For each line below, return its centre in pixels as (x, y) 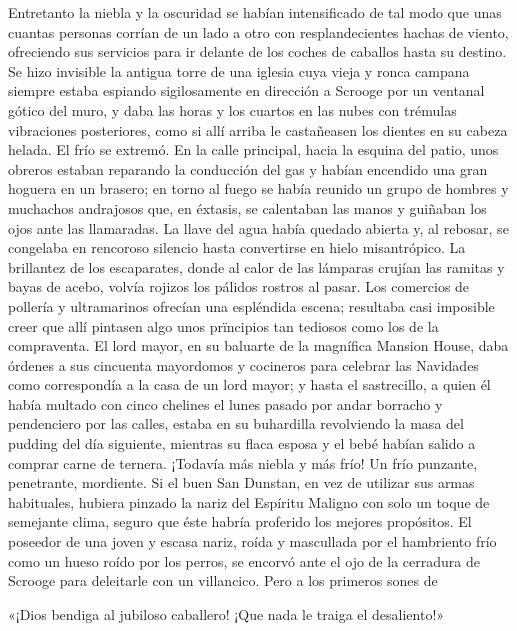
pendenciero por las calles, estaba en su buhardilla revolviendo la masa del (236, 423)
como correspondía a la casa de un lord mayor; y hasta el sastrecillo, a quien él (249, 384)
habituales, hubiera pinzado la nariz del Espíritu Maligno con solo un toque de (249, 501)
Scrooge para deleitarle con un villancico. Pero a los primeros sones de (223, 580)
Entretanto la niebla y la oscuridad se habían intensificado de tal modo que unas (255, 12)
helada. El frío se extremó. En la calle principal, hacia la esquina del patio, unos (253, 149)
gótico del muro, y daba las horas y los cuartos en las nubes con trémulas (232, 109)
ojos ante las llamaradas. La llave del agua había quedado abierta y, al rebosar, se (258, 227)
